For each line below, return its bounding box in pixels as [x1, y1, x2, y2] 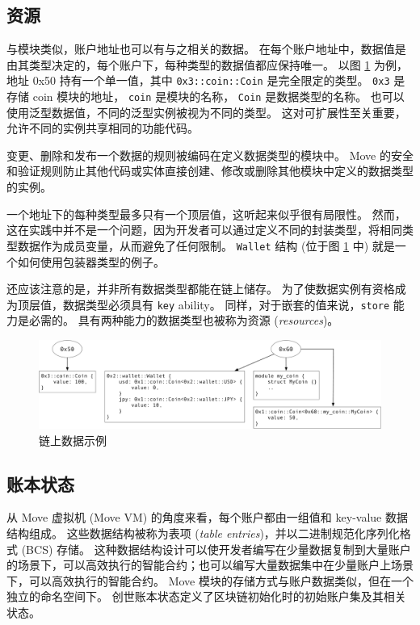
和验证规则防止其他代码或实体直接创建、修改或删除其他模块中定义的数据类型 [6, 162, 414, 179]
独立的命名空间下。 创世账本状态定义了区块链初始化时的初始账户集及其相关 [6, 588, 406, 605]
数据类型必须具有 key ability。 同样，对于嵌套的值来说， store [62, 296, 390, 312]
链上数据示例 [39, 431, 107, 448]
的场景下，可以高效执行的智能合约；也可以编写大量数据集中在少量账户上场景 [6, 556, 414, 573]
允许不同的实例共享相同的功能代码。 [6, 120, 199, 136]
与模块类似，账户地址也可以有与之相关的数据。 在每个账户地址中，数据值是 [6, 40, 406, 57]
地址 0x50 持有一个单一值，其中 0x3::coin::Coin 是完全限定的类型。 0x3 [6, 72, 390, 89]
